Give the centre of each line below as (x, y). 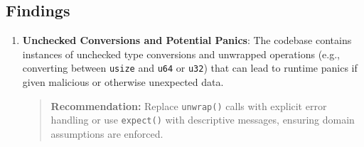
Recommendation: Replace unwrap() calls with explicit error (189, 105)
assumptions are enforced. (107, 133)
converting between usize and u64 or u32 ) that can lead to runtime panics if (190, 68)
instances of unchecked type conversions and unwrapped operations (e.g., (181, 54)
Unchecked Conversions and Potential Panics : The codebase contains (187, 40)
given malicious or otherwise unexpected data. (123, 82)
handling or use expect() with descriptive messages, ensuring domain (203, 120)
